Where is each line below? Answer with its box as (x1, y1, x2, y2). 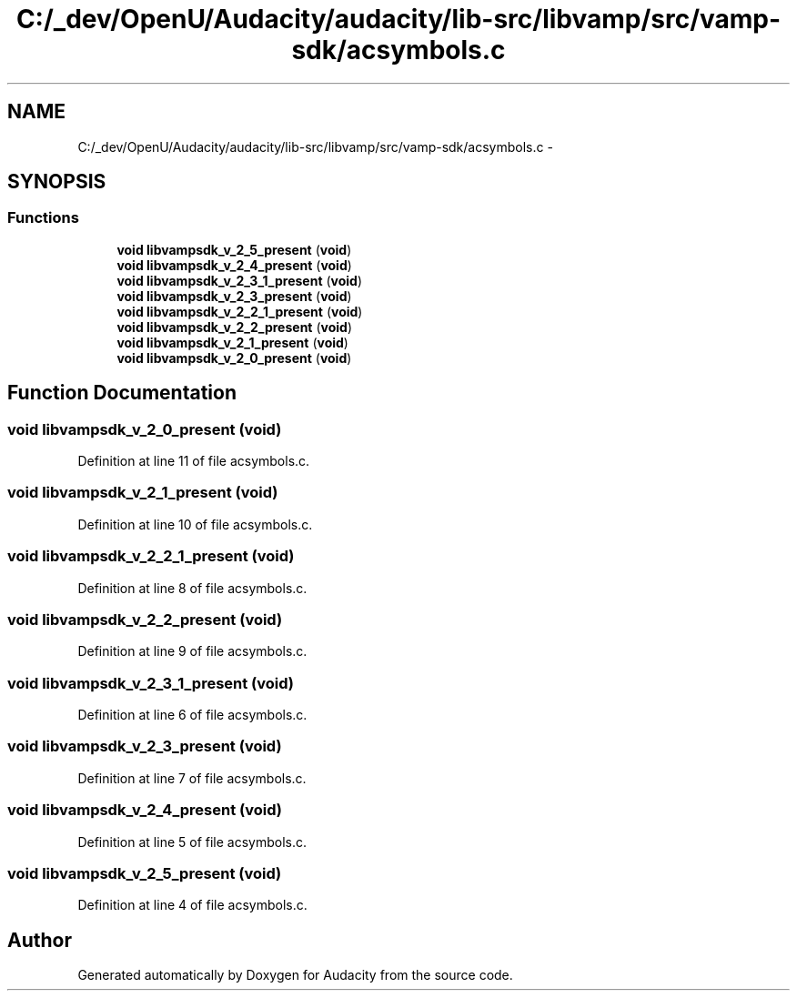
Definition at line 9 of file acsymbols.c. (77, 643, 308, 660)
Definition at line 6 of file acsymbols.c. (77, 707, 308, 723)
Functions (7, 208, 79, 227)
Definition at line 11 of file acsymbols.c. (77, 453, 310, 469)
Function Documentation (7, 381, 237, 405)
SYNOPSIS (7, 170, 106, 194)
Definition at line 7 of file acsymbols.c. (77, 770, 307, 786)
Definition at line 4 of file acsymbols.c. (77, 897, 308, 913)
